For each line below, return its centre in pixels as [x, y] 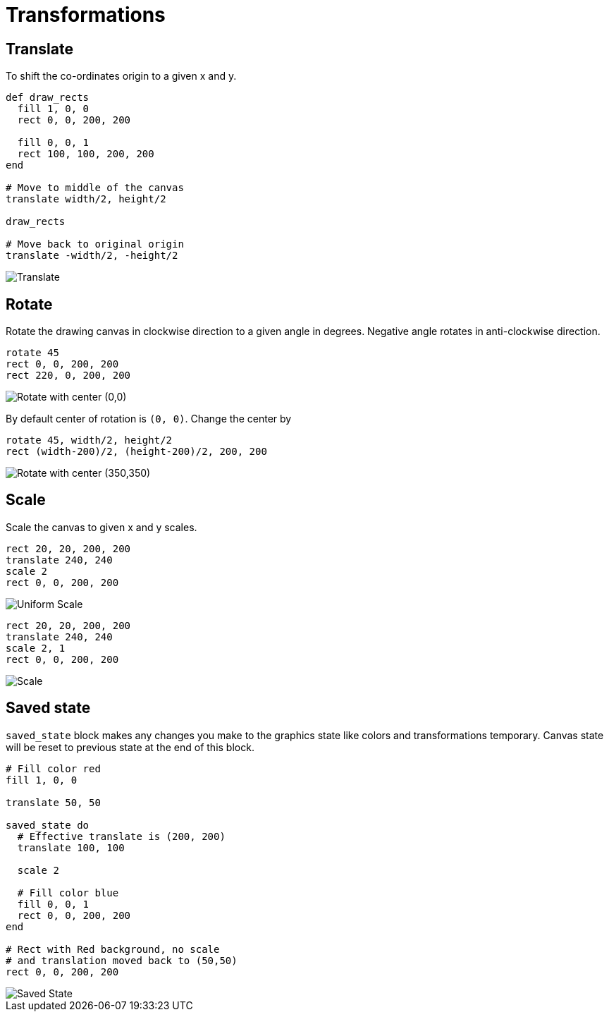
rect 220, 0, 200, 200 [68, 376]
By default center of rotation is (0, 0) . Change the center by [149, 419]
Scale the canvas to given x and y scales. [101, 527]
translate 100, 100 [71, 847]
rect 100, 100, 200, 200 [86, 154]
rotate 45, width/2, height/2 [89, 440]
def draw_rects [48, 98]
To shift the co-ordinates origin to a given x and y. [121, 76]
